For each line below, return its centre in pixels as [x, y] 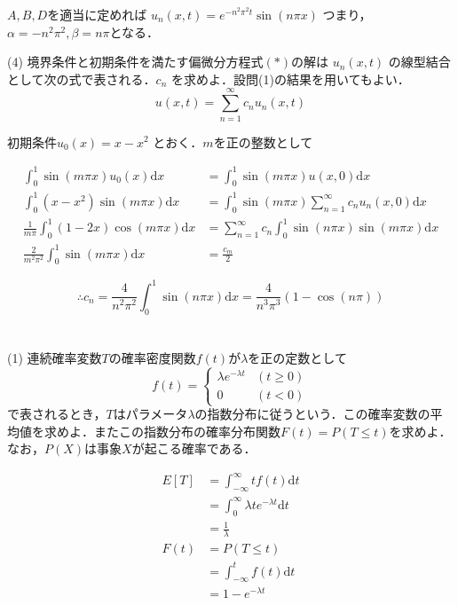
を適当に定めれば [97, 14]
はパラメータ [150, 414]
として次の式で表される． [82, 79]
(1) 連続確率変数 [55, 357]
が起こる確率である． [194, 448]
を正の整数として [263, 141]
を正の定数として [297, 357]
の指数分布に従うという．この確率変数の [312, 414]
